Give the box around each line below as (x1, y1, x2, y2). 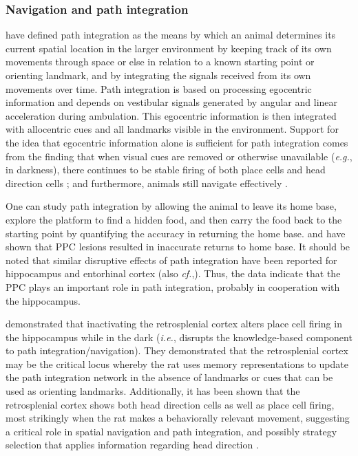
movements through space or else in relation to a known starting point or (6, 54, 315, 69)
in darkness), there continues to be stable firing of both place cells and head (6, 162, 326, 177)
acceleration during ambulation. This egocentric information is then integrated (6, 108, 337, 122)
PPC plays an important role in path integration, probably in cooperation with (6, 279, 340, 294)
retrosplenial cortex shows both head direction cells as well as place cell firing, (6, 397, 335, 411)
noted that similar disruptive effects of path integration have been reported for (6, 252, 337, 267)
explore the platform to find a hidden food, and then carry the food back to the (6, 212, 342, 226)
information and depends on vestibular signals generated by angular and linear (6, 95, 338, 109)
